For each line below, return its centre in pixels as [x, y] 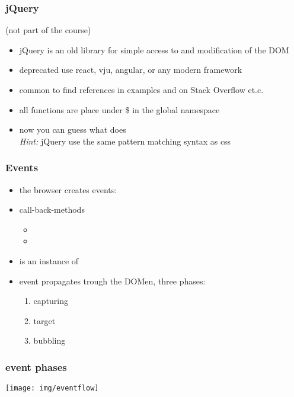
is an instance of [49, 260]
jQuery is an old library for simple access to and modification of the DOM [154, 49]
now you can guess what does [73, 129]
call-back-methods [52, 209]
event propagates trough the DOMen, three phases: [112, 281]
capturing [51, 301]
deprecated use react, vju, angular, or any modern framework [131, 70]
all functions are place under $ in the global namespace [119, 109]
